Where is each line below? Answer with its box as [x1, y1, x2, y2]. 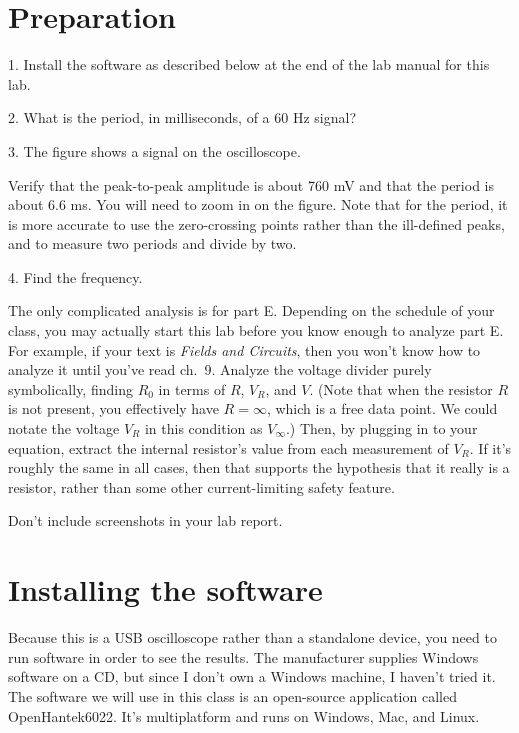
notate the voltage [8, 418, 120, 439]
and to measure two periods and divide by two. [8, 233, 297, 254]
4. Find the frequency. [8, 266, 143, 287]
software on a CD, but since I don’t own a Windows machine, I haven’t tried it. [8, 666, 496, 687]
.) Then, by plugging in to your [285, 418, 478, 439]
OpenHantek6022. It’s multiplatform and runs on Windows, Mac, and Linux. [8, 705, 480, 726]
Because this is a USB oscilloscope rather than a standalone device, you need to [8, 627, 497, 648]
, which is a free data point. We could [266, 398, 498, 419]
